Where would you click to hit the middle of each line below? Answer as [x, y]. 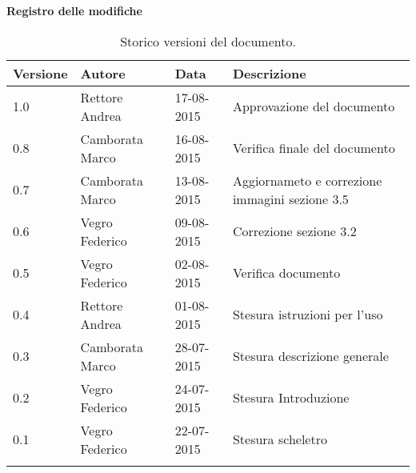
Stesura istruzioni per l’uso [308, 315]
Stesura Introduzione [291, 398]
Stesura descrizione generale [310, 356]
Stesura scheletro [280, 439]
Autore [103, 73]
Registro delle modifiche [74, 10]
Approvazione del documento [314, 106]
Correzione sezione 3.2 [294, 231]
